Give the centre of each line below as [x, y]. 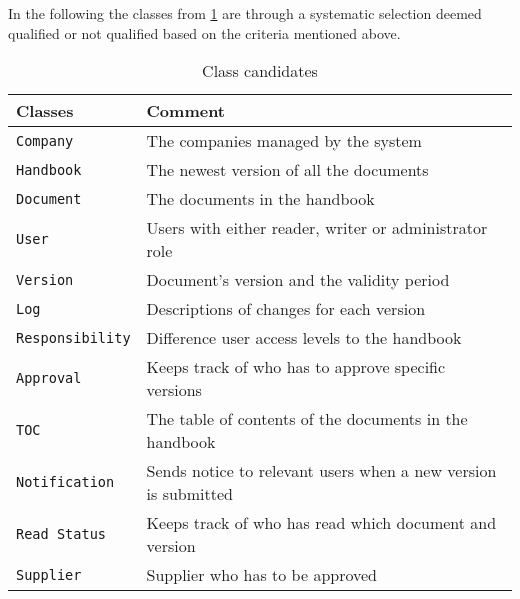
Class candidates [260, 71]
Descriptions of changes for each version [286, 309]
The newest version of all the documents [287, 170]
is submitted [189, 494]
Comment [186, 111]
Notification [65, 482]
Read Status [61, 534]
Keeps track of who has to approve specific [296, 367]
